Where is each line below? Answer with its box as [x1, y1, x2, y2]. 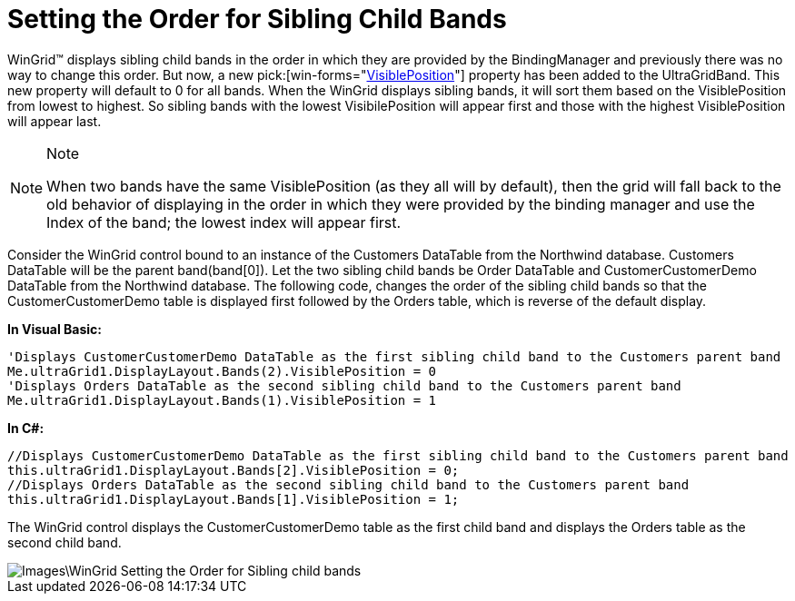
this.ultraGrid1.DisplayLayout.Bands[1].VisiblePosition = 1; [7, 491, 460, 507]
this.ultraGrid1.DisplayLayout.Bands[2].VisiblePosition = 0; [7, 462, 460, 478]
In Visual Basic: [7, 320, 102, 337]
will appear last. [7, 113, 102, 129]
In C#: [7, 419, 45, 436]
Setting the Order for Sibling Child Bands [7, 4, 507, 34]
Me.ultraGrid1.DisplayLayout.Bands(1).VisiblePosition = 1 [7, 392, 437, 408]
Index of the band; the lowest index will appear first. [46, 212, 402, 232]
